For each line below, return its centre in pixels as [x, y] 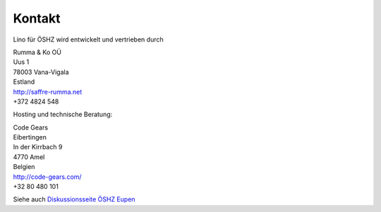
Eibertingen [30, 137]
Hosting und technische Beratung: [63, 114]
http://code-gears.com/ [47, 177]
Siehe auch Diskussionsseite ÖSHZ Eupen [74, 199]
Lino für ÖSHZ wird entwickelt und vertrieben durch [88, 39]
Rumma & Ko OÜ [37, 52]
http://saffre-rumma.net [48, 92]
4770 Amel [29, 157]
